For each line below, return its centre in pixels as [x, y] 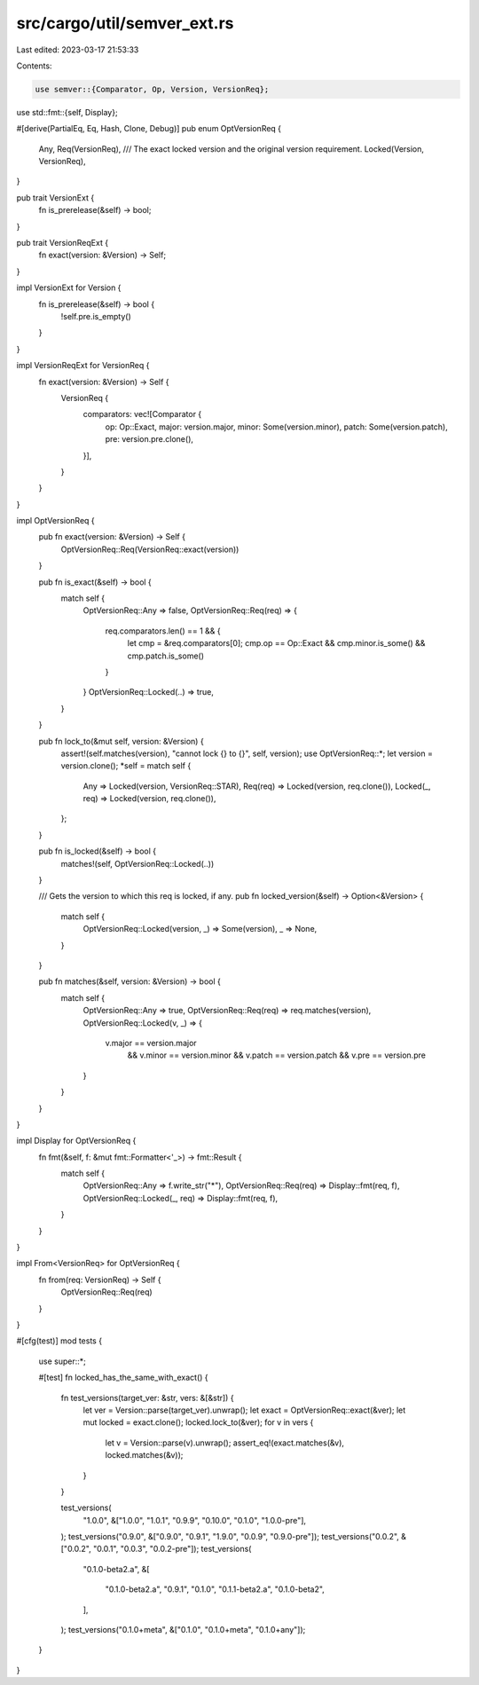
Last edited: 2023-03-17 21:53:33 [78, 50]
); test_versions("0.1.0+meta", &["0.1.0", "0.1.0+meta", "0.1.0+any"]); [183, 1630]
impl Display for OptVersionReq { [76, 1141]
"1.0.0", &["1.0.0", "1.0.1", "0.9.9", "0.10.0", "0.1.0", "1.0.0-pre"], [194, 1520]
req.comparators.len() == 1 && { [163, 631]
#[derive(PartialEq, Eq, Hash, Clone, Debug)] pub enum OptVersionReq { [149, 129]
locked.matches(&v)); [144, 1455]
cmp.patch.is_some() [165, 656]
